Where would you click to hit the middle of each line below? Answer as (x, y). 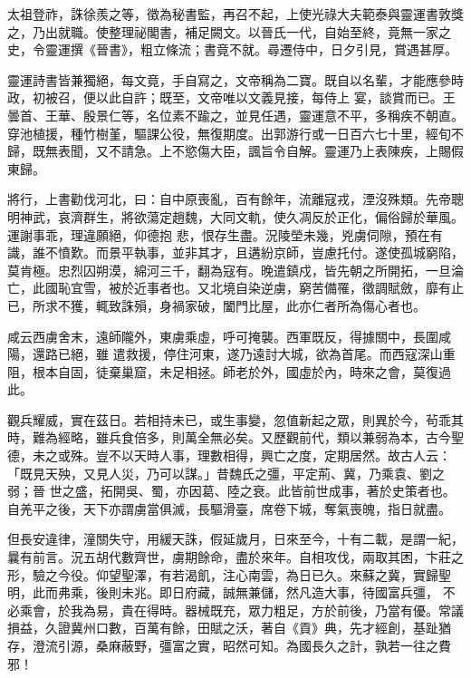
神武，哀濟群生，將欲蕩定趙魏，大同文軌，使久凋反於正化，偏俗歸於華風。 (241, 216)
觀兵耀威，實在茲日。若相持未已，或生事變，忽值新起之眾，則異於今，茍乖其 (235, 419)
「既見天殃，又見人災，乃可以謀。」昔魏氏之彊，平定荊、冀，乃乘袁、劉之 (226, 473)
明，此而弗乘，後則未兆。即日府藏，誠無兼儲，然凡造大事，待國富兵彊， (223, 592)
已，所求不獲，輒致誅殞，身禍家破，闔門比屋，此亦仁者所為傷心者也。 (216, 305)
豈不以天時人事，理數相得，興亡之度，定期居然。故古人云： (273, 455)
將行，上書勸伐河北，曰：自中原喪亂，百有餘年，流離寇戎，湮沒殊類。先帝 (229, 199)
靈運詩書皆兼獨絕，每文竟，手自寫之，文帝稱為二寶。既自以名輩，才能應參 (229, 79)
